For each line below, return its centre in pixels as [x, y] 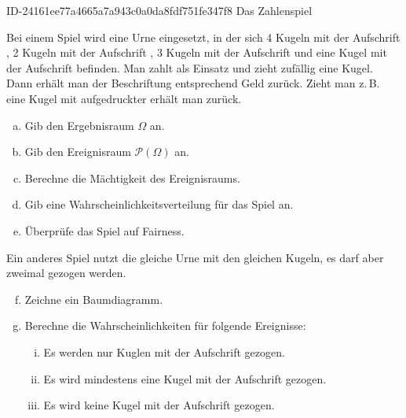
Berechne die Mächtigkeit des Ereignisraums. [132, 178]
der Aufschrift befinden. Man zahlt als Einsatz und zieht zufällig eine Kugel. [190, 67]
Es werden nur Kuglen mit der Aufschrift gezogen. [164, 351]
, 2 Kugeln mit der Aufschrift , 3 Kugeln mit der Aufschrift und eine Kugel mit [197, 52]
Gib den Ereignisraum [78, 152]
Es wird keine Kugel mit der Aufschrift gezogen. [159, 405]
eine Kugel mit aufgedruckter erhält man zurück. [124, 98]
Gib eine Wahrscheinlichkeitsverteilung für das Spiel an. [159, 204]
